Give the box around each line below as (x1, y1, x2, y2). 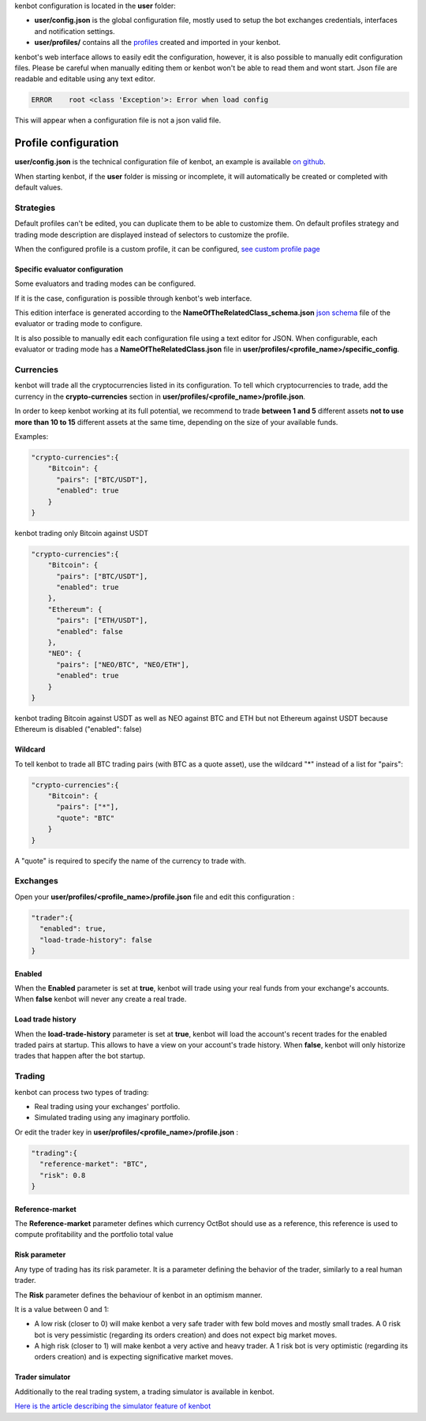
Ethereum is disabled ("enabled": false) (14, 725, 142, 734)
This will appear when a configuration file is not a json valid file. (14, 115, 221, 126)
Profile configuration (14, 137, 119, 150)
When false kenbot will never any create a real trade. (14, 995, 187, 1004)
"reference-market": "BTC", (39, 1160, 148, 1168)
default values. (14, 182, 63, 192)
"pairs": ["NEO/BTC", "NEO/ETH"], (56, 660, 189, 669)
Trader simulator (14, 1372, 71, 1382)
